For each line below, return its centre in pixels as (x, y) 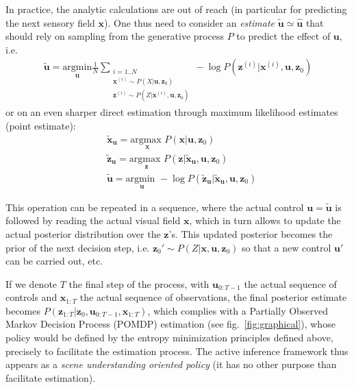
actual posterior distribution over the (83, 233)
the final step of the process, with (139, 283)
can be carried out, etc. (54, 261)
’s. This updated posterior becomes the (251, 233)
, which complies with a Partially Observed (238, 310)
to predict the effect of (283, 36)
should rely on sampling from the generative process (115, 36)
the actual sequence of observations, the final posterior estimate (213, 297)
